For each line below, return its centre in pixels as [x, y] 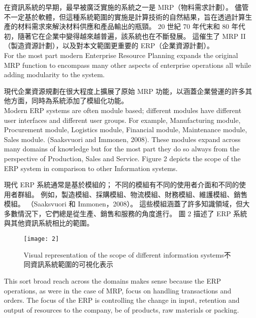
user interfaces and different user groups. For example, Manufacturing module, [122, 120]
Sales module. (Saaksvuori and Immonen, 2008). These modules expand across [122, 139]
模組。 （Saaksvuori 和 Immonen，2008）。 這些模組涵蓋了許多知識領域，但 [124, 204]
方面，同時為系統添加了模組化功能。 [69, 101]
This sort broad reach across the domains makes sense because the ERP [112, 280]
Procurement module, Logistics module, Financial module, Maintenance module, [126, 130]
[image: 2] [41, 239]
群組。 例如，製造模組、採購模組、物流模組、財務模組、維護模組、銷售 [132, 194]
